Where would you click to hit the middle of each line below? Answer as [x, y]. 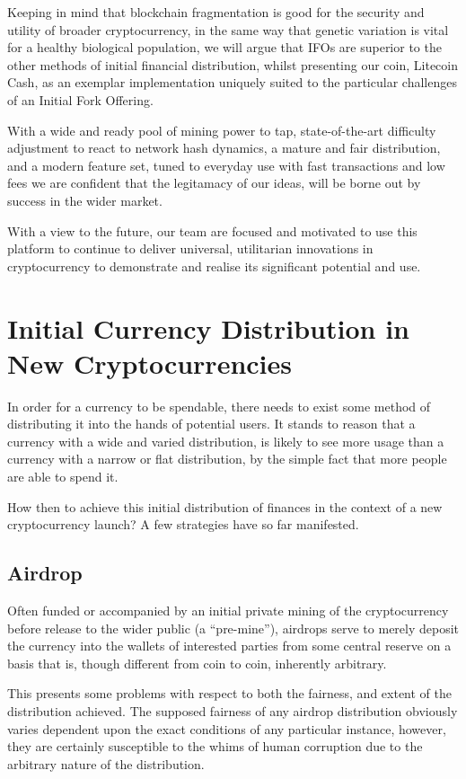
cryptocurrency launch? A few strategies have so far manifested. [183, 524]
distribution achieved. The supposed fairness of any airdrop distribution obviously [233, 710]
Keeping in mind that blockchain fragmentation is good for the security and [216, 12]
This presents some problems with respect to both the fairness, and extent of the [230, 693]
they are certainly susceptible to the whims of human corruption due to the [215, 746]
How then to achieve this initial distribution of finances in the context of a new [225, 506]
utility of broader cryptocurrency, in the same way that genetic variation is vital [228, 29]
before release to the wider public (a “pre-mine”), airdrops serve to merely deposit [233, 628]
